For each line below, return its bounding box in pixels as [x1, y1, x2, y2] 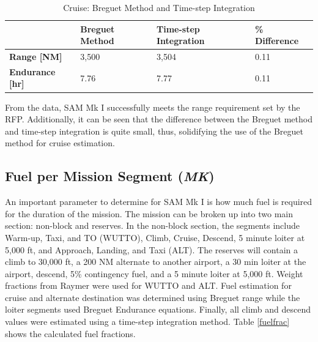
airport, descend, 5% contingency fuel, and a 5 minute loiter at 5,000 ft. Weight [5, 267, 303, 280]
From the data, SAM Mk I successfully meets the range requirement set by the [5, 100, 300, 113]
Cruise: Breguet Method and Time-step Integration [63, 1, 255, 13]
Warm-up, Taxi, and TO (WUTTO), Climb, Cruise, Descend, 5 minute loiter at [5, 231, 305, 243]
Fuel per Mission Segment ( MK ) [5, 166, 215, 185]
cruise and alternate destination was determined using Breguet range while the [5, 291, 300, 303]
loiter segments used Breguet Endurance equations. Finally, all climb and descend [5, 303, 311, 316]
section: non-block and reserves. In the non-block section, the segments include [5, 219, 300, 232]
